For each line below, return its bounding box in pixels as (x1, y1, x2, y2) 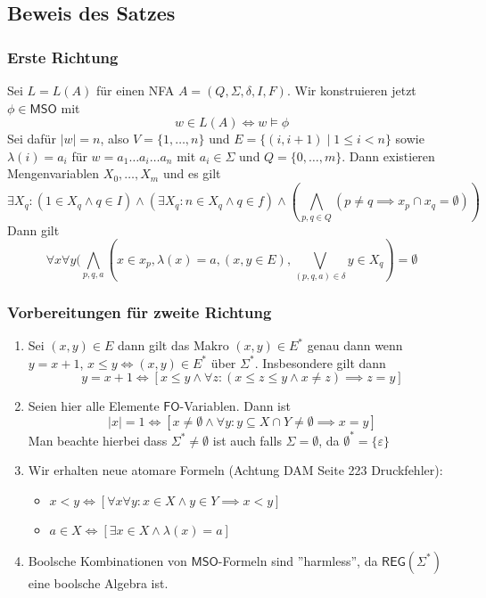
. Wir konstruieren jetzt (286, 81, 416, 99)
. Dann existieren (342, 146, 435, 165)
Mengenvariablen (7, 164, 100, 183)
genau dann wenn (307, 336, 403, 355)
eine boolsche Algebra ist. (28, 573, 169, 592)
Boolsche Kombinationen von (28, 551, 187, 569)
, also (100, 129, 129, 148)
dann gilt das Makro (118, 336, 229, 355)
